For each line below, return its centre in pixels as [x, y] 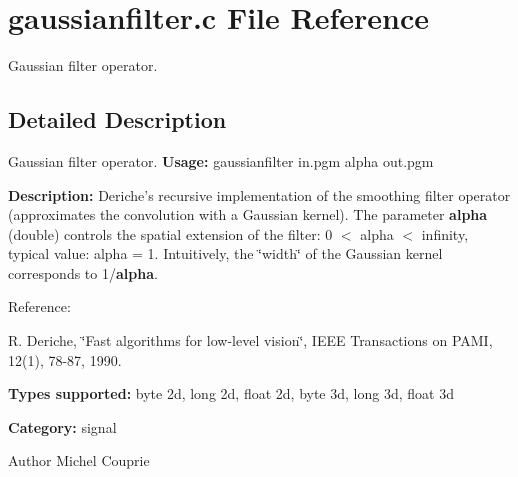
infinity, [445, 233]
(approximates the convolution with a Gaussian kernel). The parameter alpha [248, 214]
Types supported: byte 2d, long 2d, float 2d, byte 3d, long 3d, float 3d [231, 393]
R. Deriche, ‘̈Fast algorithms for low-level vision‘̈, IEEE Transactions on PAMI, [250, 340]
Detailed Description [117, 119]
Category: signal [62, 426]
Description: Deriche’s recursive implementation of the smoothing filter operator [259, 194]
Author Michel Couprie [79, 460]
